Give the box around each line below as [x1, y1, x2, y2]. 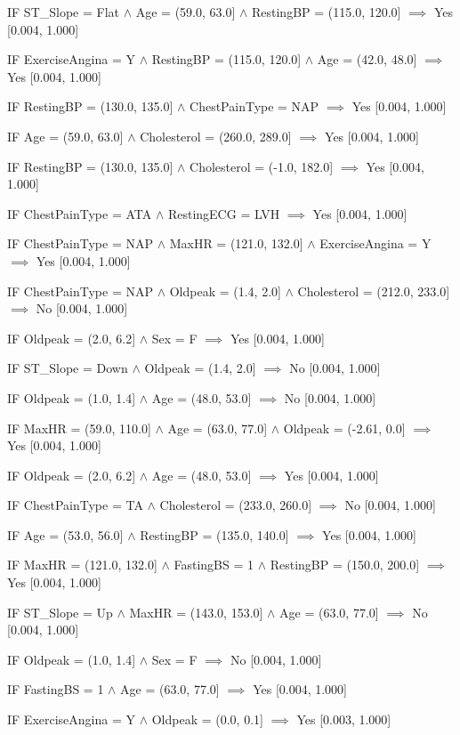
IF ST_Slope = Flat [7, 3, 120, 20]
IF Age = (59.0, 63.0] [7, 126, 124, 145]
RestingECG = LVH [167, 204, 280, 222]
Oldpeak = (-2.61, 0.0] [283, 418, 406, 437]
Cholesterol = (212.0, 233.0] [297, 281, 450, 300]
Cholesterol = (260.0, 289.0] [140, 126, 292, 145]
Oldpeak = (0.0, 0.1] [151, 710, 263, 729]
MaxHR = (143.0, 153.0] [129, 602, 263, 621]
